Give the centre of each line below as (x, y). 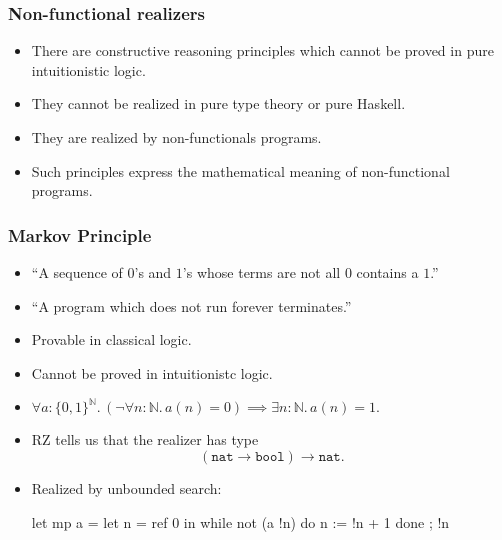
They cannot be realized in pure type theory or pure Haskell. (218, 103)
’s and (153, 272)
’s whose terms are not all (261, 272)
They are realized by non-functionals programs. (176, 137)
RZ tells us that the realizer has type (145, 439)
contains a (387, 272)
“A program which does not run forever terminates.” (191, 305)
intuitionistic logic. (88, 69)
